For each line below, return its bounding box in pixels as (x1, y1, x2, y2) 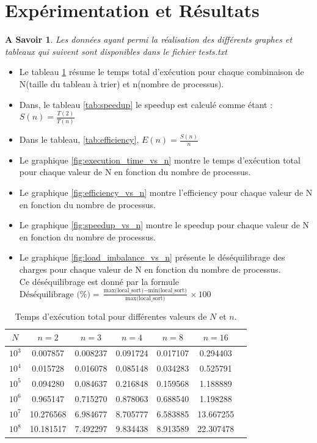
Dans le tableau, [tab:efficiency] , (19, 133, 139, 146)
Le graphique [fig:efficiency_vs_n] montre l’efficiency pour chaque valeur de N (19, 186, 313, 199)
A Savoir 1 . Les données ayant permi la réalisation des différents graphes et (5, 33, 293, 46)
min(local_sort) (148, 287, 187, 294)
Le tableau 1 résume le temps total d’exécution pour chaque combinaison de (19, 65, 304, 78)
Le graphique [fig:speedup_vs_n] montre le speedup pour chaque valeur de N (19, 218, 310, 231)
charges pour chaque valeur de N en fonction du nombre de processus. (19, 263, 281, 276)
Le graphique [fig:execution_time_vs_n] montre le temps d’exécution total (19, 153, 301, 166)
